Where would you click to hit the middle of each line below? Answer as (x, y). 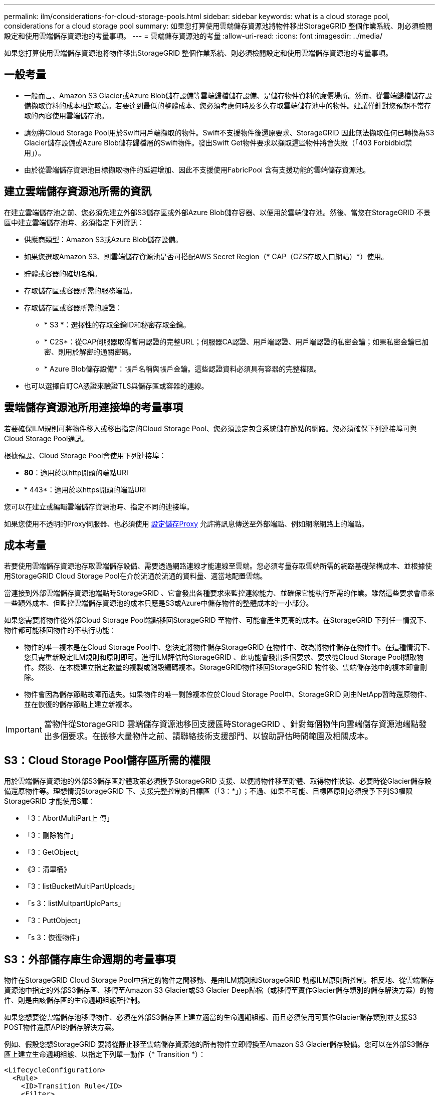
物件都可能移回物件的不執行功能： (60, 630)
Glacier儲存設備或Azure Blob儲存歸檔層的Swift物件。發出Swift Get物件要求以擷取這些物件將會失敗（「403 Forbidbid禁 (218, 142)
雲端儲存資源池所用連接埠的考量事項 (93, 408)
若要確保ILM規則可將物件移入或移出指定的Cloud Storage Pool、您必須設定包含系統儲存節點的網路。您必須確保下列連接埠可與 (210, 428)
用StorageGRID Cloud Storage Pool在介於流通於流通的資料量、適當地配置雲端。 (136, 576)
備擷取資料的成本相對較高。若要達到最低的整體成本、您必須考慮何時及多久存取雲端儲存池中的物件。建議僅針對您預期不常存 (228, 105)
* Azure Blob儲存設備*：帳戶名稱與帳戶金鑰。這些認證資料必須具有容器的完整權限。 (183, 369)
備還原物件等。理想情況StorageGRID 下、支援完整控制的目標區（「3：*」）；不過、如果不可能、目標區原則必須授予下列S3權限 (208, 791)
